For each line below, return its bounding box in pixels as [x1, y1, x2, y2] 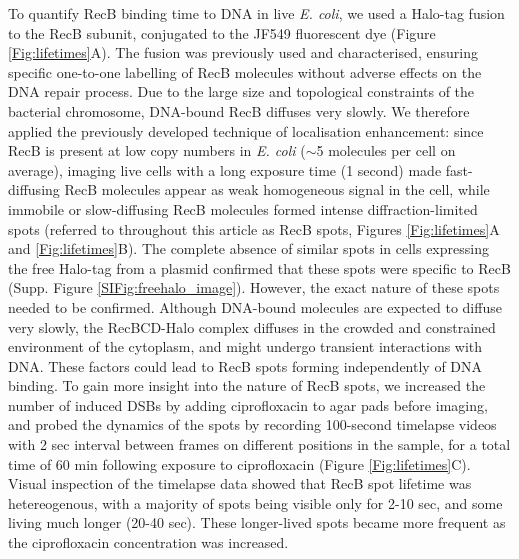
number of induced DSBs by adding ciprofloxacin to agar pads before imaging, [8, 394, 488, 415]
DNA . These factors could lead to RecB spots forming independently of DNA [8, 355, 483, 376]
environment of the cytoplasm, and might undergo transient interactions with [8, 336, 483, 357]
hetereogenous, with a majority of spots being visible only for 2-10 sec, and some [8, 492, 503, 513]
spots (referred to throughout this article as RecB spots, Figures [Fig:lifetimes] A [8, 218, 500, 239]
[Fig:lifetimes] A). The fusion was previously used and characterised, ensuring [8, 42, 478, 63]
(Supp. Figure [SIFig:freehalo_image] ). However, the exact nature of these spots [8, 277, 500, 298]
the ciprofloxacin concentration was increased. [8, 532, 289, 553]
